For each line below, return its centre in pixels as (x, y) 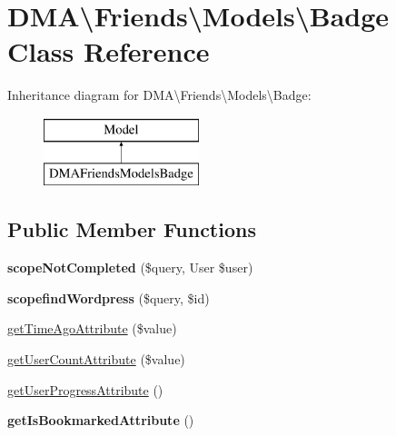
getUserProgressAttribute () (85, 389)
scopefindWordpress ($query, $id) (109, 297)
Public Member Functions (132, 229)
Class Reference (109, 51)
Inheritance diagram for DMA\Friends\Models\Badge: (159, 95)
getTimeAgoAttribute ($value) (92, 328)
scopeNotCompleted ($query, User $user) (130, 268)
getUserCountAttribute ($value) (96, 359)
